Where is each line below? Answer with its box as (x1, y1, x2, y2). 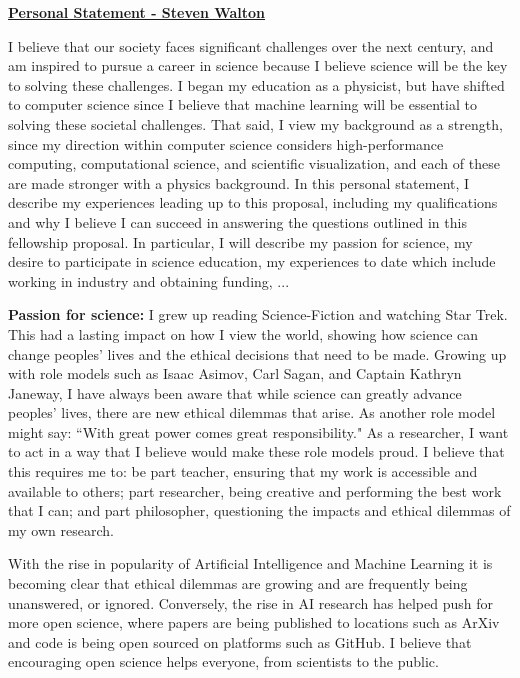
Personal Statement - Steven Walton (8, 2, 266, 22)
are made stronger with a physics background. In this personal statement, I (8, 172, 470, 193)
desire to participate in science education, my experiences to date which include (8, 251, 496, 272)
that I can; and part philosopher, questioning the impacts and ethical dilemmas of (8, 500, 511, 521)
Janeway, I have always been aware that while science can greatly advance (8, 382, 462, 403)
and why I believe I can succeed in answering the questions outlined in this (8, 211, 467, 232)
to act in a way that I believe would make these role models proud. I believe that (8, 441, 505, 462)
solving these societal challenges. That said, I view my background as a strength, (8, 113, 503, 134)
